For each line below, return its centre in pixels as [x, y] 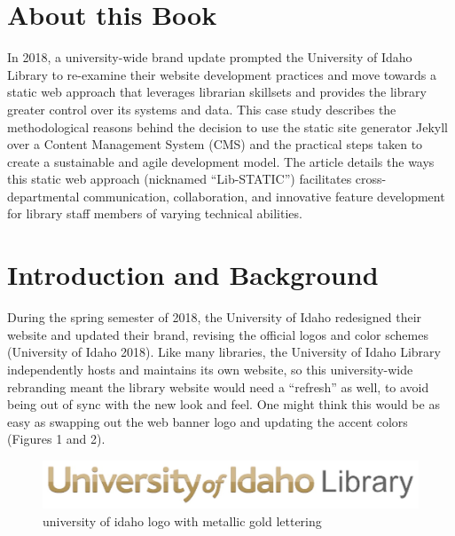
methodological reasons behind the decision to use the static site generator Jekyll [227, 126]
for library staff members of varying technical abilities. [155, 213]
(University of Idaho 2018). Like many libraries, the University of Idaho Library [224, 352]
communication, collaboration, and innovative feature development [264, 196]
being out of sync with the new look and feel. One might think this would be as [224, 404]
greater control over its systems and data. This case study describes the [202, 109]
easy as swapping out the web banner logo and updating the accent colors [208, 421]
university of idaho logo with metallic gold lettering [182, 520]
